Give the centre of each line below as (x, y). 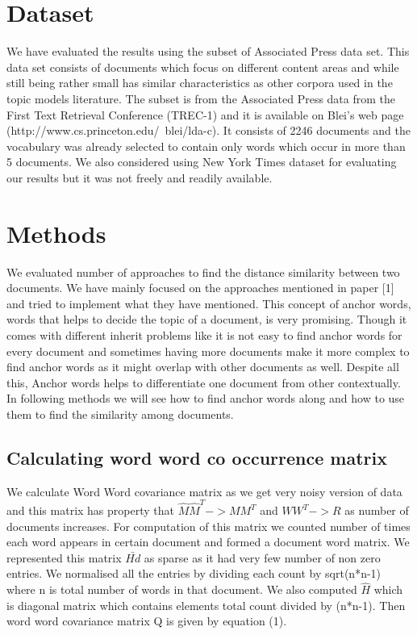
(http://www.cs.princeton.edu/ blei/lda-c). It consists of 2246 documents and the (208, 130)
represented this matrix (64, 557)
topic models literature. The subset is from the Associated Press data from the (201, 98)
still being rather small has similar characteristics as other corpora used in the (200, 83)
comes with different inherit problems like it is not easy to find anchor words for (204, 334)
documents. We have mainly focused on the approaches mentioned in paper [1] (200, 288)
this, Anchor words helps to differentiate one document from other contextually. (204, 382)
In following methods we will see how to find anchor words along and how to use (206, 398)
